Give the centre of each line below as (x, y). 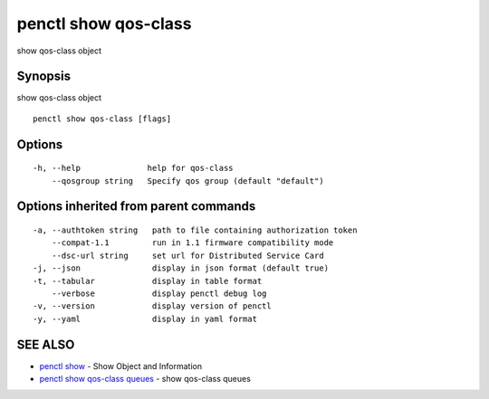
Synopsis (44, 76)
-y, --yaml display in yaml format (145, 318)
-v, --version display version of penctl (152, 306)
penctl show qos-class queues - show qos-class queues (145, 379)
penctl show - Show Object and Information (121, 366)
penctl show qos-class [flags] (102, 119)
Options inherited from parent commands (136, 207)
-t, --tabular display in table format (148, 281)
